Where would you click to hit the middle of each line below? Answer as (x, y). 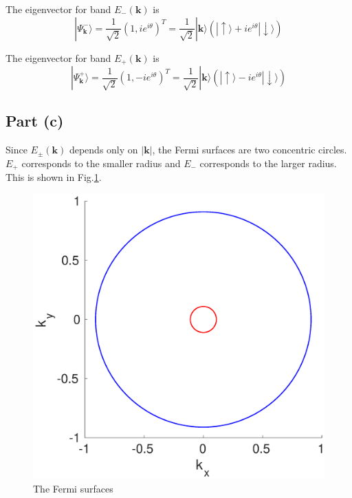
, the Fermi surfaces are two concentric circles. (250, 150)
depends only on (103, 150)
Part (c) (35, 121)
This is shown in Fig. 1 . (54, 177)
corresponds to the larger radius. (268, 163)
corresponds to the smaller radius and (101, 163)
